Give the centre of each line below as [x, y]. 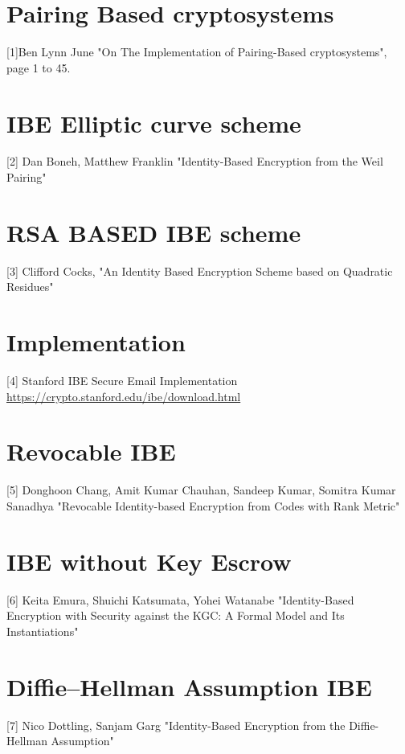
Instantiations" [43, 631]
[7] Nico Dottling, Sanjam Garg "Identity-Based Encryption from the [176, 725]
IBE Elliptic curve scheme [154, 123]
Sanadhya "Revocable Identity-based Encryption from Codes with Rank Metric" [203, 505]
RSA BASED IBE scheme [154, 232]
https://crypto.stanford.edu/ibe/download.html [124, 396]
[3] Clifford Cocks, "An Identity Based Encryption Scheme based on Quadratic [200, 270]
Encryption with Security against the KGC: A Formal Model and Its [176, 615]
